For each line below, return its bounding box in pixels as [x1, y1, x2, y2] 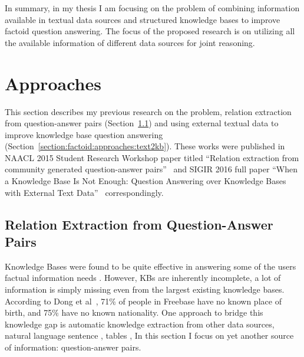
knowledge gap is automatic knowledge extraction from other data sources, [5, 317, 275, 330]
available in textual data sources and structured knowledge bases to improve [5, 13, 280, 25]
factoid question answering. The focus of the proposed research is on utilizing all [5, 25, 295, 37]
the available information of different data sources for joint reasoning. [5, 36, 255, 48]
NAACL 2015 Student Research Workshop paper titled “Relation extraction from [5, 151, 299, 163]
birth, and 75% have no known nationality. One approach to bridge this [5, 306, 263, 319]
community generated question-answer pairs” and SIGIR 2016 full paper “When [5, 163, 298, 175]
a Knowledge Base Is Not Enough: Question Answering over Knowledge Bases [5, 175, 286, 187]
